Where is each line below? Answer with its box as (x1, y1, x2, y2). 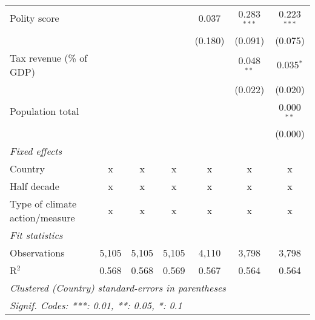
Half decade (10, 178, 59, 193)
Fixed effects (10, 143, 62, 158)
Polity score (10, 11, 59, 25)
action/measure (10, 210, 75, 224)
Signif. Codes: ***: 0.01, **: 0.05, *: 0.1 (10, 298, 182, 312)
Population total (10, 104, 79, 119)
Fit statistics (10, 227, 63, 242)
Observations (10, 245, 65, 260)
